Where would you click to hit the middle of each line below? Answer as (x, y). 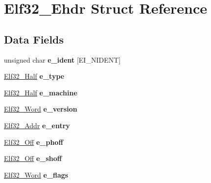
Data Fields (34, 39)
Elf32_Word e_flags (36, 174)
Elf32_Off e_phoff (34, 142)
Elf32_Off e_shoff (33, 158)
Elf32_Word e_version (41, 109)
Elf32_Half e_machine (41, 92)
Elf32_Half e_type (34, 76)
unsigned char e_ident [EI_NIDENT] (62, 59)
